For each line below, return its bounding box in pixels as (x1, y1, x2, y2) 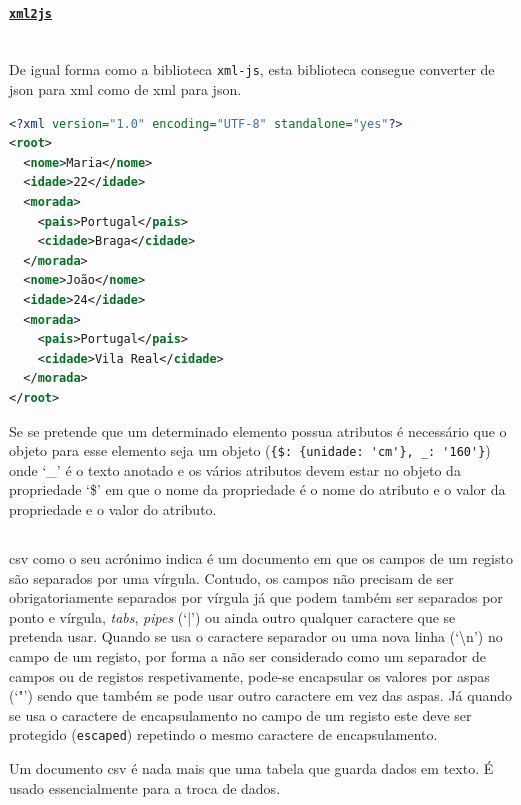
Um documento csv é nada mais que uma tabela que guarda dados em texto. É (9, 758, 494, 779)
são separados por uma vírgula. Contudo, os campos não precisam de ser (9, 567, 454, 588)
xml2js (9, 6, 52, 21)
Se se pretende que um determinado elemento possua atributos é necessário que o (9, 420, 507, 441)
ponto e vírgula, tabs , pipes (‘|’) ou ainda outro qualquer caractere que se (9, 606, 456, 627)
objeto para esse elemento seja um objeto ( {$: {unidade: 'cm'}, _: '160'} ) (9, 440, 491, 461)
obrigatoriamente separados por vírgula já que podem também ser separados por (9, 587, 503, 608)
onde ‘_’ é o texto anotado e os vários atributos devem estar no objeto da (9, 459, 461, 480)
